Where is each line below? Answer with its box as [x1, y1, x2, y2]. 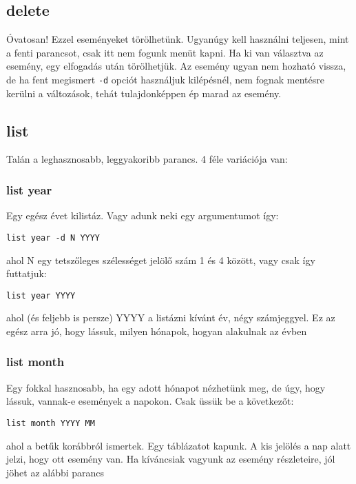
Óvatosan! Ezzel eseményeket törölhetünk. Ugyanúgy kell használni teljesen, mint [6, 32, 349, 46]
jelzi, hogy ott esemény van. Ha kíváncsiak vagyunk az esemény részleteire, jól [6, 452, 335, 466]
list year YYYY [6, 290, 76, 301]
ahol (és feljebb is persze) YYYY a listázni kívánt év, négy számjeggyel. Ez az [6, 310, 335, 325]
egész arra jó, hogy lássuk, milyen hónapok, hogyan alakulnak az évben [6, 323, 307, 338]
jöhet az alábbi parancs [6, 465, 105, 479]
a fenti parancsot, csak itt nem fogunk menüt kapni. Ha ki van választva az [6, 45, 324, 59]
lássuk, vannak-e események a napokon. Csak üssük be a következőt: [6, 394, 294, 408]
